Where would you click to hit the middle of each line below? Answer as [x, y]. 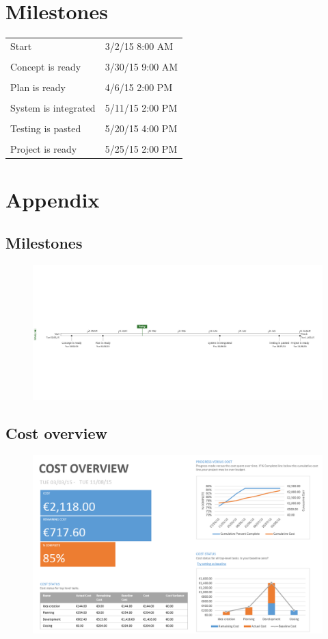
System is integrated [53, 108]
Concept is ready [46, 66]
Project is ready [44, 149]
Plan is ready [38, 87]
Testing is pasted [46, 128]
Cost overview [56, 433]
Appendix [53, 199]
